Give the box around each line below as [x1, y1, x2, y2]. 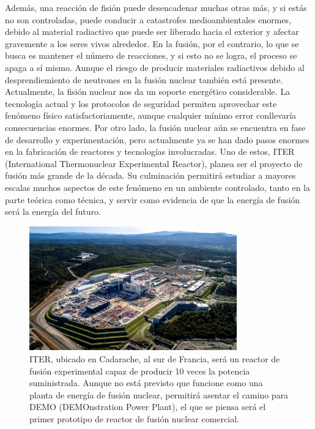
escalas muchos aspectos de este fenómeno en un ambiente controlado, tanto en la [5, 181, 310, 193]
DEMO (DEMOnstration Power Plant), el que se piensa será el [29, 400, 266, 413]
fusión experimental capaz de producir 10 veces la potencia [29, 364, 250, 377]
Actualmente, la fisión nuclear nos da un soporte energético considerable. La [5, 85, 291, 98]
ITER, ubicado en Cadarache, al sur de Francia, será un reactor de [29, 352, 280, 365]
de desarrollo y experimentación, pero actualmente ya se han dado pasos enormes [5, 133, 309, 146]
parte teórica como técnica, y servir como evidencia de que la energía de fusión [5, 193, 300, 206]
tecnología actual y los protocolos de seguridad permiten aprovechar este [5, 97, 277, 110]
